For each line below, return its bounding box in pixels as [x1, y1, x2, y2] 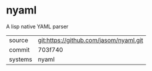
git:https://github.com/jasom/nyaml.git [38, 36, 144, 44]
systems [9, 55, 32, 63]
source [9, 36, 28, 44]
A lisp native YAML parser [6, 23, 69, 30]
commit [9, 45, 30, 53]
